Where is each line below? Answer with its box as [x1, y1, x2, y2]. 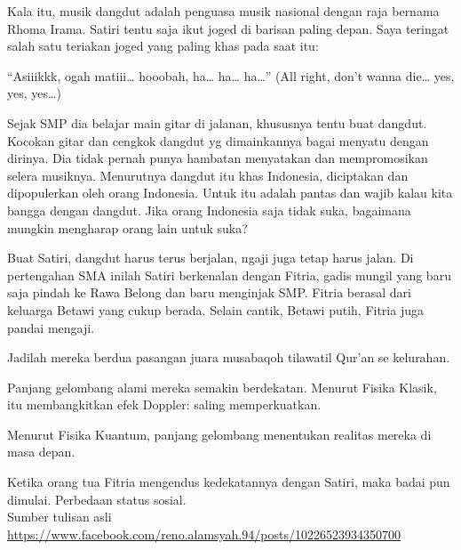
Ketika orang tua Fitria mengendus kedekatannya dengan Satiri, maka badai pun [7, 473, 450, 491]
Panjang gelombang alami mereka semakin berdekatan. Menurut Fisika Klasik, [7, 377, 437, 396]
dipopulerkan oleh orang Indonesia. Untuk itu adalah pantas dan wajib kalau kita [7, 183, 453, 202]
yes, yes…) [7, 84, 61, 102]
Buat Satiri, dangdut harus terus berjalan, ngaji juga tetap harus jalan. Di [7, 248, 414, 267]
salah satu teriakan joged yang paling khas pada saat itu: [7, 36, 319, 55]
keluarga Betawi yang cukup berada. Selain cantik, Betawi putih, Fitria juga [7, 300, 424, 319]
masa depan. [7, 442, 76, 461]
